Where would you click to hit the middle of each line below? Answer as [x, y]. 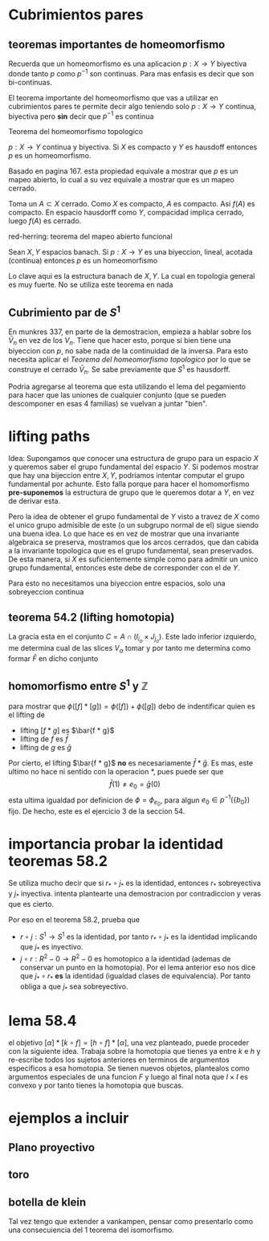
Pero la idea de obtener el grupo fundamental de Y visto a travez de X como [134, 516]
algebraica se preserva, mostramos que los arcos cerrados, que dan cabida [134, 542]
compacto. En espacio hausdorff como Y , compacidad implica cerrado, [126, 212]
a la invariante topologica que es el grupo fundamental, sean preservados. [131, 551]
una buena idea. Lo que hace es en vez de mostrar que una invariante [124, 534]
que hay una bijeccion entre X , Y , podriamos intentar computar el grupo [126, 476]
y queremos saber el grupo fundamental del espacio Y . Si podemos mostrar [134, 467]
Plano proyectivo [51, 1147]
